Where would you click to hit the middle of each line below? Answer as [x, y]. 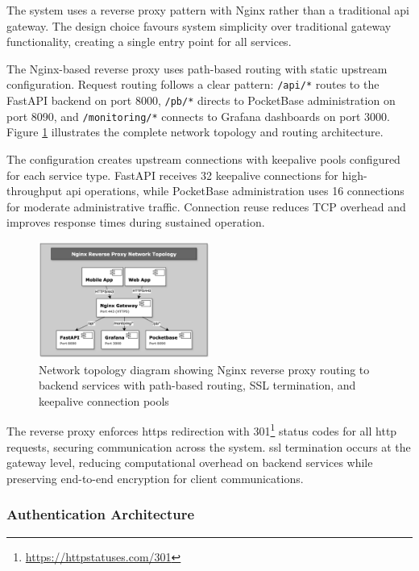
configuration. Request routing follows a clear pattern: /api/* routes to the [193, 84]
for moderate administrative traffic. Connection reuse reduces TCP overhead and [206, 206]
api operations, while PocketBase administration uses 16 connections [235, 191]
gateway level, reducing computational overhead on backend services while [190, 463]
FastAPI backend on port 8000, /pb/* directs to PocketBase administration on [201, 100]
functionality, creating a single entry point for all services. [149, 42]
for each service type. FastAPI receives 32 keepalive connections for [172, 175]
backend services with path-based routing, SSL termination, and [197, 385]
